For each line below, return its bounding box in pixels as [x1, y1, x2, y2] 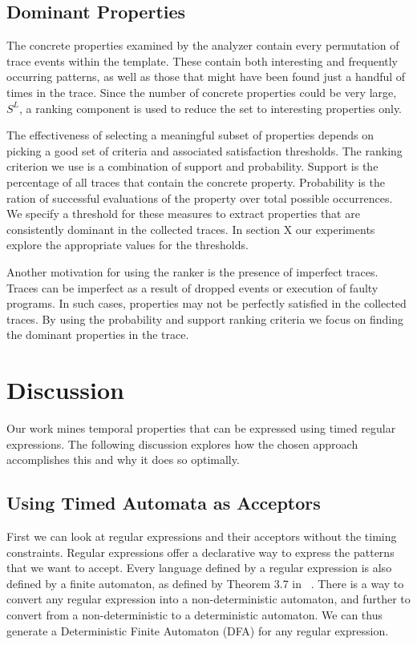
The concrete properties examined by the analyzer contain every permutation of [6, 37, 399, 54]
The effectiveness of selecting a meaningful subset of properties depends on [6, 127, 374, 143]
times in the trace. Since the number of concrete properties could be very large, [6, 83, 397, 100]
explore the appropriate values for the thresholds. [6, 236, 249, 253]
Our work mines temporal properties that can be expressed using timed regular [6, 420, 396, 437]
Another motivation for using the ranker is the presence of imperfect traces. [6, 263, 379, 280]
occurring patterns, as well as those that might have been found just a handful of [6, 68, 406, 85]
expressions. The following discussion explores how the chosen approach [6, 435, 358, 452]
